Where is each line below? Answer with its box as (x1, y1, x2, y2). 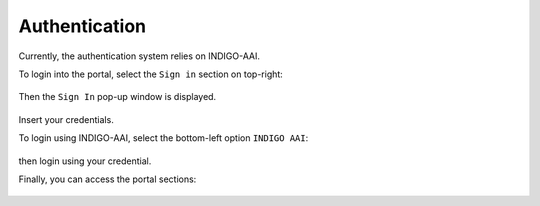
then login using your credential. (18, 155, 152, 167)
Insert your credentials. (18, 113, 114, 125)
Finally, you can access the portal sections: (18, 173, 197, 185)
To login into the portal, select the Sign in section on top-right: (18, 68, 284, 80)
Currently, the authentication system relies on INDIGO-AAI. (18, 50, 260, 62)
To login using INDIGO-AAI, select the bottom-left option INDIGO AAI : (18, 132, 309, 144)
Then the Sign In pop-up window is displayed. (18, 91, 217, 103)
